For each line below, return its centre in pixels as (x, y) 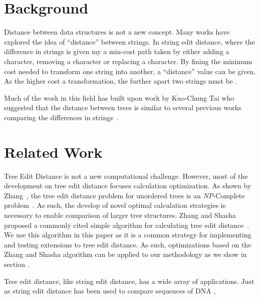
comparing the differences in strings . (61, 117)
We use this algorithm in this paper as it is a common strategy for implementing (128, 235)
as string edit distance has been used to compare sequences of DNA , (110, 291)
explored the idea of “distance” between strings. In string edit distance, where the (129, 41)
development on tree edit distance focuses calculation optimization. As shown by (128, 186)
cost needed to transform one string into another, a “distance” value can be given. (130, 71)
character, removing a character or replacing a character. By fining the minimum (128, 61)
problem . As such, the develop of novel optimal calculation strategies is (115, 205)
